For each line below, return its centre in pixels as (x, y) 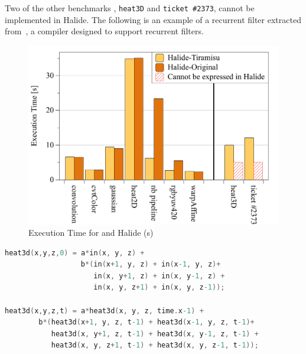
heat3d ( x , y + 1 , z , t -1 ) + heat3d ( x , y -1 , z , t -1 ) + (155, 334)
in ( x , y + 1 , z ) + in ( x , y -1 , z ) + (159, 276)
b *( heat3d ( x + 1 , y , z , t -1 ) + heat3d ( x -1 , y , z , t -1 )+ (147, 322)
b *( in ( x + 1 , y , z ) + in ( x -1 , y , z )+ (151, 264)
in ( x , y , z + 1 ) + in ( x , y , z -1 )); (159, 288)
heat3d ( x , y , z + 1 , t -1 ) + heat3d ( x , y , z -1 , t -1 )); (155, 345)
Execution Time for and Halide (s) (91, 233)
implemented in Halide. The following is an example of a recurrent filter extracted (153, 19)
